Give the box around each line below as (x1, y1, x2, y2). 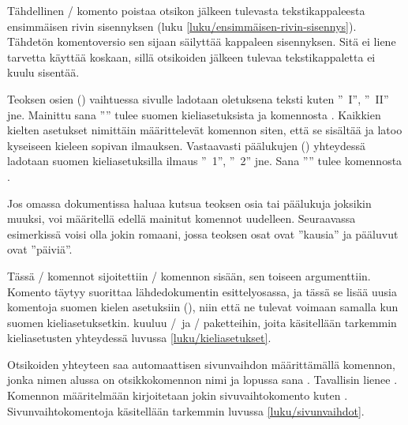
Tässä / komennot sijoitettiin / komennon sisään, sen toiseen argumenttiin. (7, 267, 371, 284)
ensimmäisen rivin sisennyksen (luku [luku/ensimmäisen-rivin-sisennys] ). (7, 17, 357, 34)
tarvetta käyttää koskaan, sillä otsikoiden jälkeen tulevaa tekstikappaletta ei (7, 48, 376, 65)
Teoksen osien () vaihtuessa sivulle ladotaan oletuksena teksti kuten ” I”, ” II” (7, 90, 389, 107)
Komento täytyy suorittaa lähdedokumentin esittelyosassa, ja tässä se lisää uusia (7, 283, 397, 299)
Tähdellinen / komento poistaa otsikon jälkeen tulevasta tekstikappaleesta (7, 2, 365, 18)
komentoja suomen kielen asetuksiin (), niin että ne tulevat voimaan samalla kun (7, 299, 399, 315)
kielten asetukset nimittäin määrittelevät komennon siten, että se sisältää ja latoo (7, 122, 402, 138)
